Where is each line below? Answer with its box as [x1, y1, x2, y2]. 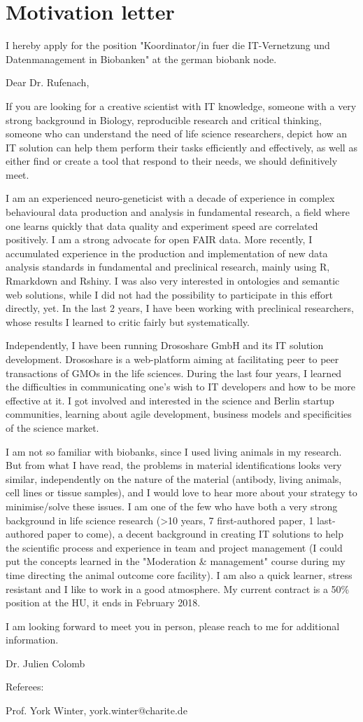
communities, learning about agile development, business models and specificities [6, 407, 352, 421]
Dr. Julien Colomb [6, 655, 85, 670]
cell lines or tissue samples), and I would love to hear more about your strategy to [6, 485, 357, 500]
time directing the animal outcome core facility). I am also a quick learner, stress [6, 567, 353, 582]
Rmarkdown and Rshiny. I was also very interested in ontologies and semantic [6, 273, 340, 288]
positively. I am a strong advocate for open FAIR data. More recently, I [6, 232, 313, 247]
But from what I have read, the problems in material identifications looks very [6, 458, 342, 472]
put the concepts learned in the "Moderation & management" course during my [6, 554, 346, 568]
